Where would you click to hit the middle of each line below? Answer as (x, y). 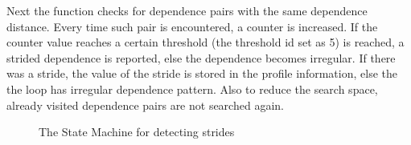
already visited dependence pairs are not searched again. (145, 105)
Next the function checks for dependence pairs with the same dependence (187, 10)
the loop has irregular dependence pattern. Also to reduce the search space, (192, 89)
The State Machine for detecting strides (137, 132)
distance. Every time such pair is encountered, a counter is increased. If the (192, 26)
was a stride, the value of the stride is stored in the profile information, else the (202, 73)
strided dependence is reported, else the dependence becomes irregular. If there (201, 57)
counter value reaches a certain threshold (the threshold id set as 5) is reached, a (205, 42)
